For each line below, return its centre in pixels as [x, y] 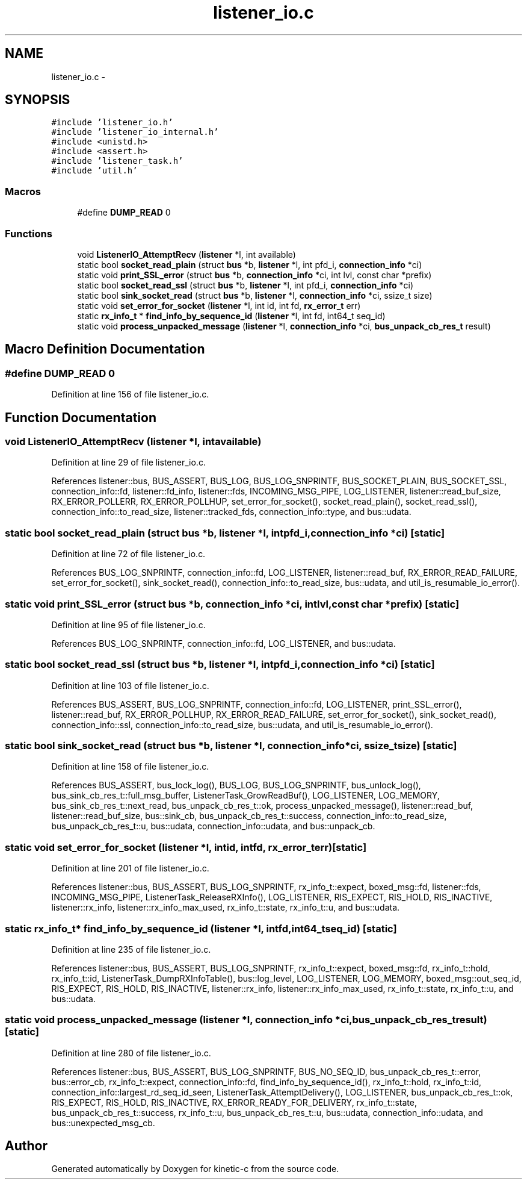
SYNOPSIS [38, 100]
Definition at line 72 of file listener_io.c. [128, 554]
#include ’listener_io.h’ [112, 123]
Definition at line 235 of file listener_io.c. [131, 949]
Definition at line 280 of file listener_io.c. [131, 1053]
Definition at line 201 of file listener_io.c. [130, 868]
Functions [29, 233]
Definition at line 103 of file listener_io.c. [130, 685]
